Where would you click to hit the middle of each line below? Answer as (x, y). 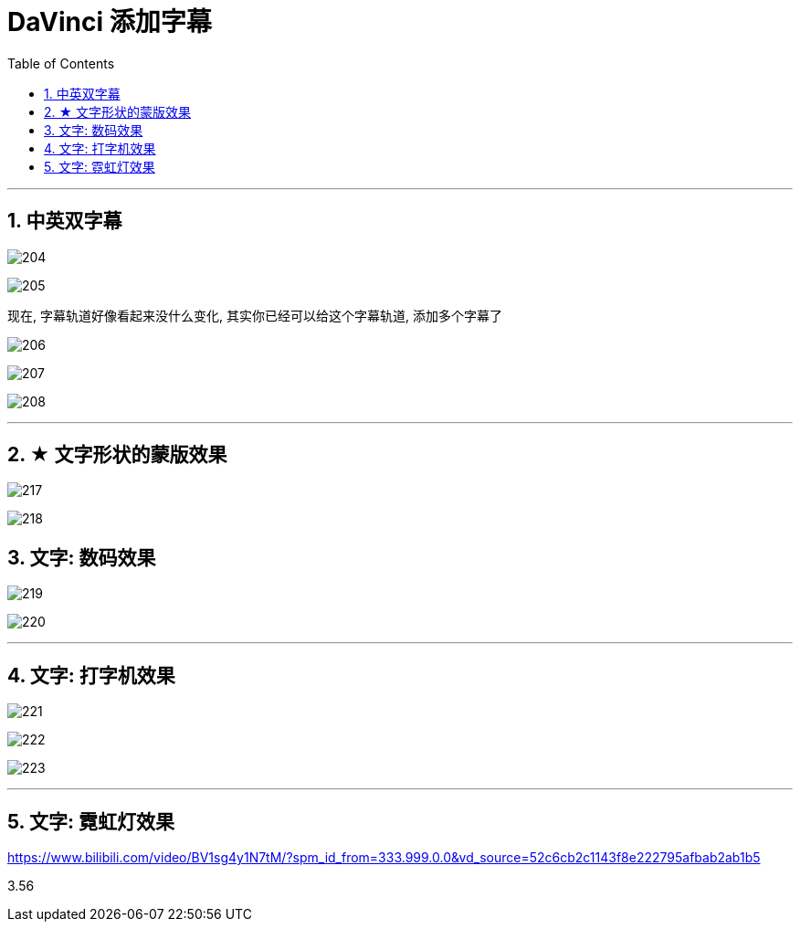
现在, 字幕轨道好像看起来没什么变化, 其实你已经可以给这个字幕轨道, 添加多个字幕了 (255, 315)
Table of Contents (61, 63)
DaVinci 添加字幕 (110, 22)
